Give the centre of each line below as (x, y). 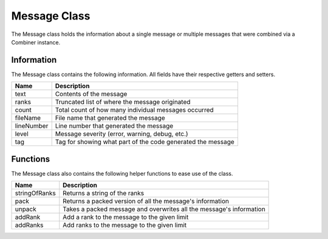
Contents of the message (91, 94)
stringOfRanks (35, 193)
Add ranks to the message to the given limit (125, 225)
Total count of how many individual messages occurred (134, 110)
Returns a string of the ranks (104, 193)
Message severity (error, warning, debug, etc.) (121, 134)
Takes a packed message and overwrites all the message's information (164, 209)
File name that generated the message (110, 118)
